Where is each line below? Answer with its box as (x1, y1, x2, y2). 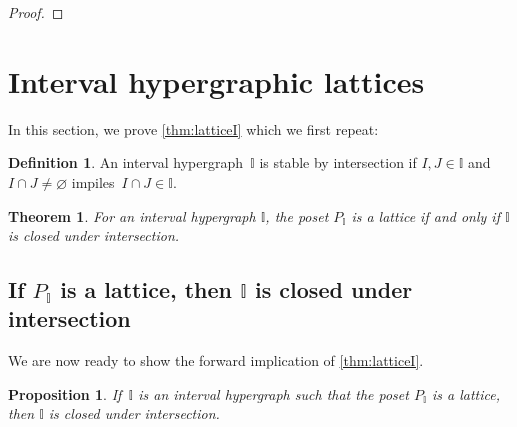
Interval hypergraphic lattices (8, 60, 425, 101)
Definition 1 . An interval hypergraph (8, 152, 244, 173)
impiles (71, 171, 115, 192)
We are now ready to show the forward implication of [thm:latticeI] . (8, 350, 424, 371)
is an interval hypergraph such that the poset (138, 383, 409, 404)
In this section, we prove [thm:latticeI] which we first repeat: (8, 118, 379, 139)
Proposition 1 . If (8, 383, 122, 404)
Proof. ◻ (8, 2, 64, 22)
